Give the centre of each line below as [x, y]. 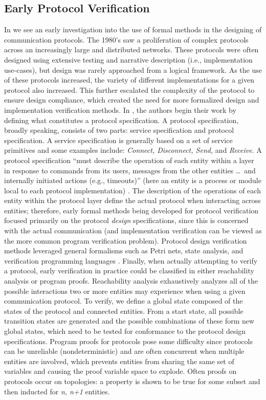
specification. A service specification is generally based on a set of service [118, 140]
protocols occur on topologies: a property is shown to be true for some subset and [132, 381]
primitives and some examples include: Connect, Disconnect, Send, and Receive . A [133, 150]
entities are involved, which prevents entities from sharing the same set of [119, 361]
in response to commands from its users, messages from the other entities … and [130, 170]
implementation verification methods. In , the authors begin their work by [120, 109]
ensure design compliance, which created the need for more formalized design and [132, 100]
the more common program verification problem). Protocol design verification [126, 240]
